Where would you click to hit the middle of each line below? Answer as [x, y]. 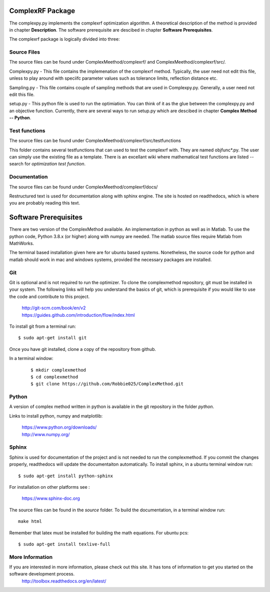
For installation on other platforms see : [49, 487]
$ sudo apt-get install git [52, 338]
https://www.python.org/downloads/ [59, 427]
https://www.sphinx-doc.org [51, 498]
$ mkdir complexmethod [58, 370]
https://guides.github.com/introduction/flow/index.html [78, 315]
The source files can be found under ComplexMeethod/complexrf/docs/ [83, 187]
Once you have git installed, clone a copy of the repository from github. [82, 349]
